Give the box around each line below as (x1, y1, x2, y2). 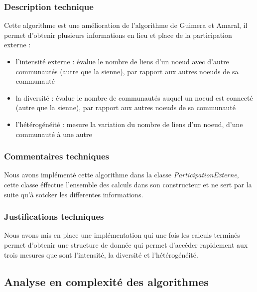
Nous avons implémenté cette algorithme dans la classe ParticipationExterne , (4, 169, 239, 180)
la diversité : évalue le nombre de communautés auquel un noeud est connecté (15, 92, 253, 103)
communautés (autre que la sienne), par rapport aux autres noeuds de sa (15, 66, 239, 76)
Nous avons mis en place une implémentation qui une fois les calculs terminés (4, 230, 240, 240)
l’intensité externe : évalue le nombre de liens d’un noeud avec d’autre (15, 56, 229, 66)
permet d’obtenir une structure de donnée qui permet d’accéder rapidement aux (4, 239, 248, 250)
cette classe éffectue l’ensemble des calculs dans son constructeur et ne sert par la (4, 179, 252, 189)
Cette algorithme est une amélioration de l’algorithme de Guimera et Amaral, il (4, 20, 248, 30)
